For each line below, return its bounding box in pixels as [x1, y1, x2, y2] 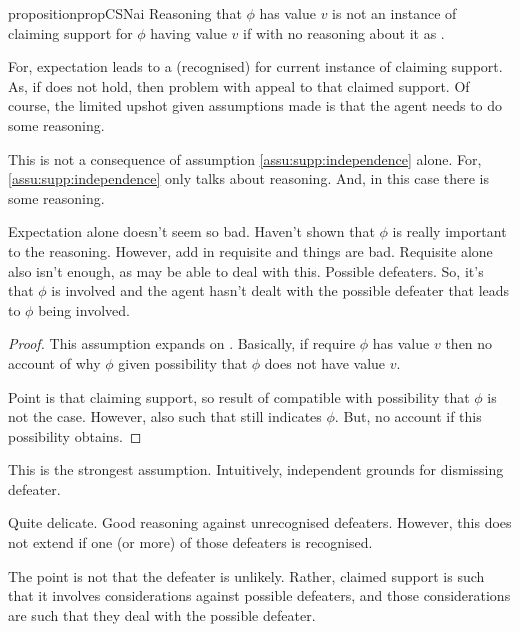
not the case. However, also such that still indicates [8, 406, 322, 427]
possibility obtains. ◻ [8, 425, 142, 446]
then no [445, 333, 493, 354]
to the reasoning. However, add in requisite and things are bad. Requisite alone [8, 240, 493, 261]
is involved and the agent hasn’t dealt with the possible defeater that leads [51, 280, 510, 301]
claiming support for [8, 22, 133, 43]
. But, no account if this [334, 406, 482, 427]
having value [150, 22, 227, 43]
